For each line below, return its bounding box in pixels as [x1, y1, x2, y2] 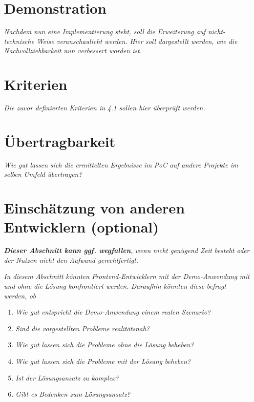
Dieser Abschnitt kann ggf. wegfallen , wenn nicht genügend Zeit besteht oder [4, 245, 250, 255]
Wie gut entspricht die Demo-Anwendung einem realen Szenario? [15, 307, 211, 317]
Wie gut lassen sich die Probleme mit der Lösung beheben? [15, 356, 191, 366]
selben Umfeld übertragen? [4, 169, 82, 179]
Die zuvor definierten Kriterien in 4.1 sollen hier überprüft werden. [4, 103, 205, 113]
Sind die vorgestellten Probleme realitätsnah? [15, 323, 150, 333]
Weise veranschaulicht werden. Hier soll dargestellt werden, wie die [36, 36, 237, 46]
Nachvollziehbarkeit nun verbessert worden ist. [4, 45, 142, 56]
